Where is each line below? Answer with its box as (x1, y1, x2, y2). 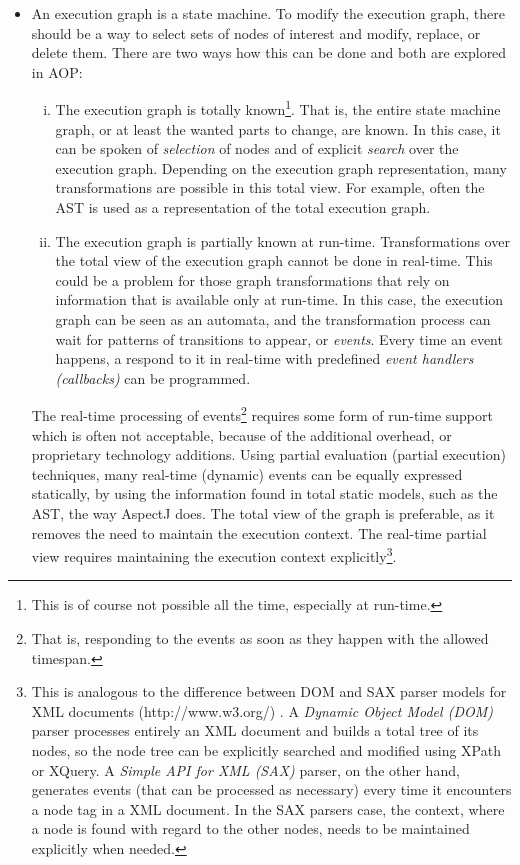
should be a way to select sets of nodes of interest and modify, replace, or (31, 22, 481, 43)
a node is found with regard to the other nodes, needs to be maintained (31, 818, 470, 839)
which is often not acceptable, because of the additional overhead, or (31, 424, 452, 445)
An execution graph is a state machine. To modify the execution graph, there (31, 3, 505, 23)
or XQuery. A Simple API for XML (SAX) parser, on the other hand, (31, 759, 460, 780)
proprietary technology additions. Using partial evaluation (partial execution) (31, 444, 506, 465)
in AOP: (31, 61, 83, 82)
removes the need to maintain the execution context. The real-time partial (31, 522, 487, 543)
